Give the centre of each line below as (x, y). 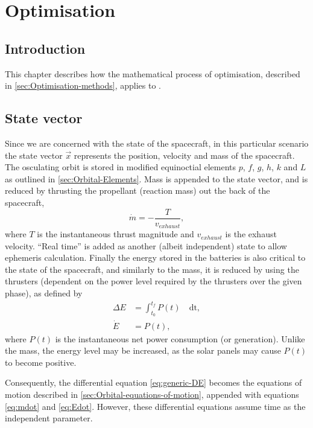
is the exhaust (251, 234)
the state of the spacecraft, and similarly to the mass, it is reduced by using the (152, 269)
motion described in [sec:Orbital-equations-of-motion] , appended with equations (152, 394)
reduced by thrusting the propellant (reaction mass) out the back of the (138, 190)
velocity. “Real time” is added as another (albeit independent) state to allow (146, 245)
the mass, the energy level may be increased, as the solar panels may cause (143, 350)
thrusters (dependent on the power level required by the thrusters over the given (153, 281)
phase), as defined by (44, 293)
